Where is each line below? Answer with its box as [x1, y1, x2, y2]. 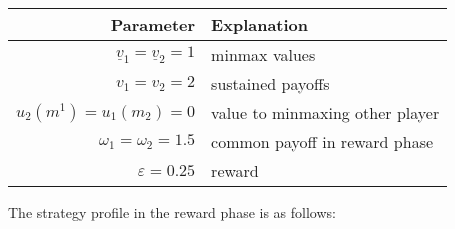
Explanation [211, 13, 309, 36]
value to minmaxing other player [211, 101, 440, 124]
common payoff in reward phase [211, 130, 434, 153]
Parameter [110, 13, 196, 36]
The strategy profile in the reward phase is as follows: [8, 202, 336, 222]
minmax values [211, 43, 316, 66]
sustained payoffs [211, 72, 330, 95]
